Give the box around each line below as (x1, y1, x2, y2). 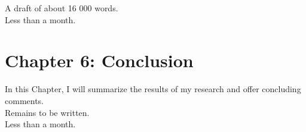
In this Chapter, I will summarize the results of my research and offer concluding (5, 83, 301, 95)
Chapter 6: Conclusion (5, 48, 194, 73)
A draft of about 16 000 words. (5, 2, 118, 14)
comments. (5, 94, 44, 106)
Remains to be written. (5, 106, 90, 118)
